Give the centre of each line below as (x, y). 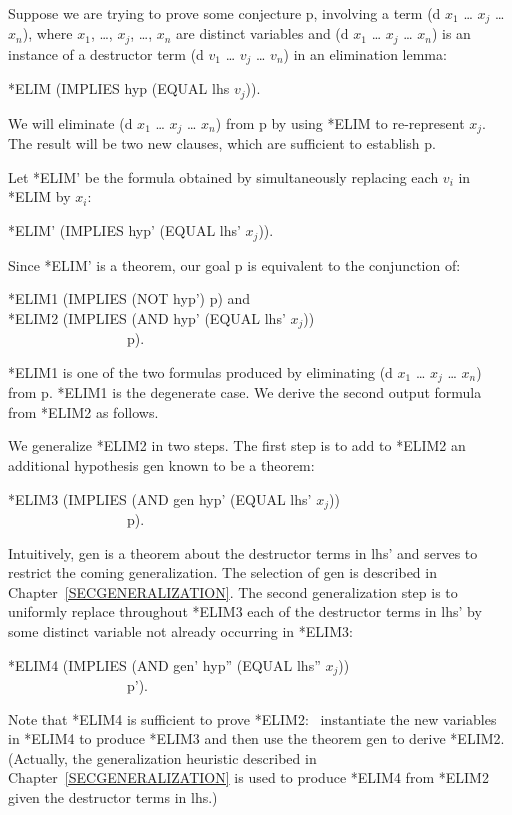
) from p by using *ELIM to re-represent (340, 122)
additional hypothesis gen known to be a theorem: (161, 464)
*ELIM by (39, 196)
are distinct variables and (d (262, 33)
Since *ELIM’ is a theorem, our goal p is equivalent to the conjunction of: (234, 264)
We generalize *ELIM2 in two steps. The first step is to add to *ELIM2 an (237, 445)
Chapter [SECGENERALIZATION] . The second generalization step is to (233, 591)
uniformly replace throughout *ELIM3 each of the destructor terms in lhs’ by (245, 611)
